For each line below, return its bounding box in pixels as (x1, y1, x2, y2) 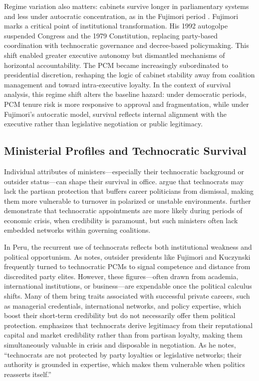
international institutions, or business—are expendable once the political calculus (4, 281, 252, 291)
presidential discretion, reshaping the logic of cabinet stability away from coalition (4, 69, 255, 80)
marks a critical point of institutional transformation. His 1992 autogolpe (4, 20, 228, 31)
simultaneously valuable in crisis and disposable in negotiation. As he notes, (4, 340, 236, 350)
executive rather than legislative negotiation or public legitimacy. (4, 118, 203, 129)
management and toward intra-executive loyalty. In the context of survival (4, 79, 231, 89)
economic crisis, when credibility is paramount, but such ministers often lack (4, 215, 238, 225)
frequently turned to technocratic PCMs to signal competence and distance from (4, 261, 251, 272)
